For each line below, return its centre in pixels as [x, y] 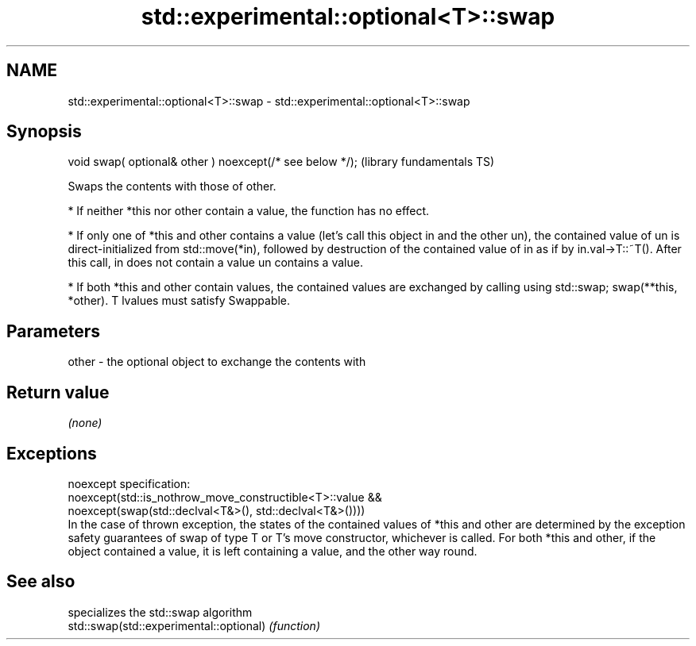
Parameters [53, 331]
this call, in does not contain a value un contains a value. [215, 263]
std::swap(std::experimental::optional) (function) [194, 625]
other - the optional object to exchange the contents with [217, 362]
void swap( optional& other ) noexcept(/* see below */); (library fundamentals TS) [281, 162]
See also [41, 582]
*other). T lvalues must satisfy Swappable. [179, 301]
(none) [85, 423]
